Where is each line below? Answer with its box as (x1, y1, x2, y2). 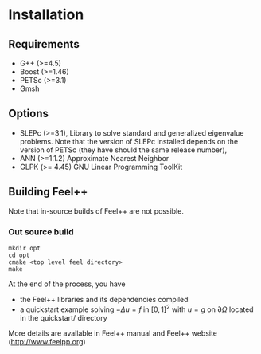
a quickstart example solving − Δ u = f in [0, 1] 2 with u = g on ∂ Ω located (19, 303, 254, 314)
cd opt (8, 251, 30, 259)
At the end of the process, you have (8, 279, 126, 289)
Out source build (8, 226, 74, 237)
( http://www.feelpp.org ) (8, 336, 86, 346)
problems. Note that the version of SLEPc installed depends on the (19, 136, 239, 146)
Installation (8, 6, 84, 24)
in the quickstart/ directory (19, 313, 107, 322)
